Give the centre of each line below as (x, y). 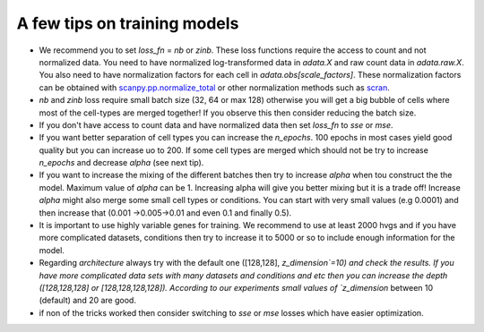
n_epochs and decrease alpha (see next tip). (121, 163)
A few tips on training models (128, 23)
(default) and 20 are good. (87, 301)
